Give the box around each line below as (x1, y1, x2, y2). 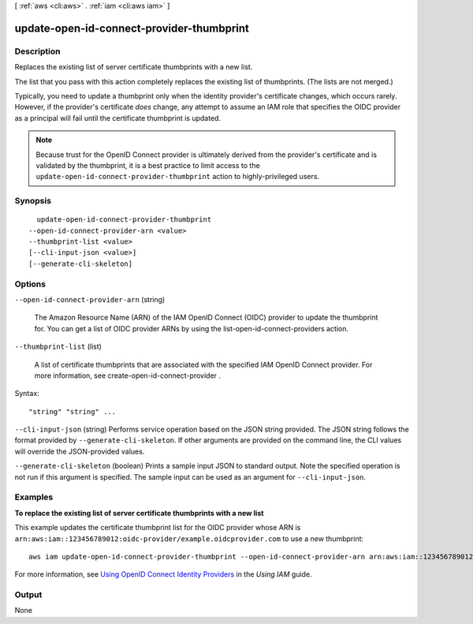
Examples (14, 491, 54, 503)
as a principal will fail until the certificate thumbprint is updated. (14, 113, 221, 122)
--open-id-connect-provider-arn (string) (14, 294, 166, 304)
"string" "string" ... (28, 407, 117, 416)
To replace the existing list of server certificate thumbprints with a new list (14, 508, 264, 518)
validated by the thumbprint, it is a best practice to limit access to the (35, 160, 260, 170)
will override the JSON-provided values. (14, 447, 145, 456)
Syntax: (14, 389, 39, 398)
